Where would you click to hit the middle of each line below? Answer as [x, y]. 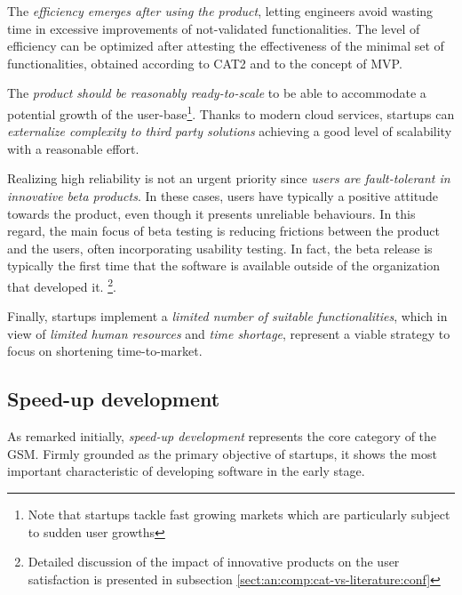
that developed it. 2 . [62, 285]
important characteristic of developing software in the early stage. [186, 471]
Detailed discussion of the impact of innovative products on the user [214, 562]
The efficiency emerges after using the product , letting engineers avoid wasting [220, 11]
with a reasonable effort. [73, 148]
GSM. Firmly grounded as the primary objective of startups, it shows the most [222, 453]
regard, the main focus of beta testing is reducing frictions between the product [224, 231]
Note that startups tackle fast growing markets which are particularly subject [239, 514]
